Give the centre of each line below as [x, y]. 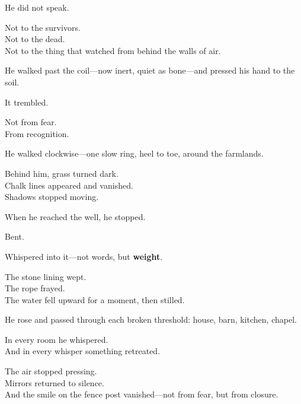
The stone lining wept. [46, 276]
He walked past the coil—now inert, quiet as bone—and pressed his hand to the [150, 70]
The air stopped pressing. [51, 371]
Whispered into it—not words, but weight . [84, 256]
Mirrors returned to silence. [55, 382]
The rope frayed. [35, 288]
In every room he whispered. [57, 339]
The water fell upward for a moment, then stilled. [95, 299]
